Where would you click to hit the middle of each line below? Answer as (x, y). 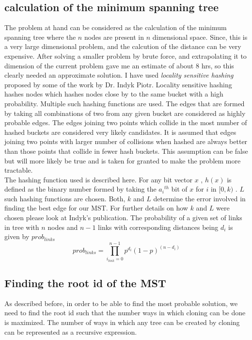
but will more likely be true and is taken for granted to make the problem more (123, 160)
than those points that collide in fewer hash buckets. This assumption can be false (126, 151)
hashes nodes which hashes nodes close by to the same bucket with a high (114, 94)
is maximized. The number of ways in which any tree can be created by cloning (122, 322)
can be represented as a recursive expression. (71, 332)
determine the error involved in (199, 198)
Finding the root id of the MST (85, 283)
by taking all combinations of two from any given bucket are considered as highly (125, 113)
